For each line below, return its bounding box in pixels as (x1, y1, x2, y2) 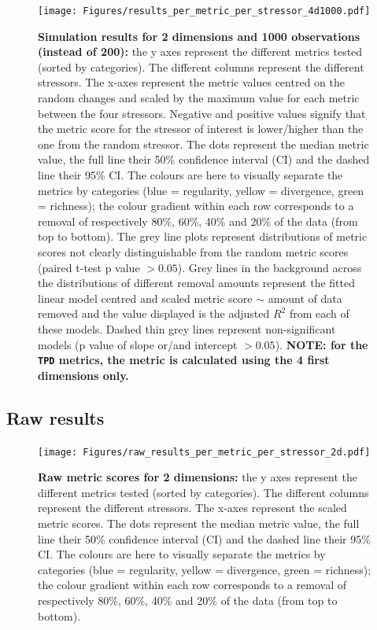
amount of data (268, 289, 342, 306)
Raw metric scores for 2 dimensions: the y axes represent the (38, 469, 358, 485)
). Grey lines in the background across (177, 259, 362, 275)
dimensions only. (38, 367, 129, 383)
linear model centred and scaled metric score (38, 289, 253, 306)
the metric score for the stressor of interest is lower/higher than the (38, 120, 364, 137)
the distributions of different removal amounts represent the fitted (38, 274, 356, 291)
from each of (289, 305, 349, 322)
